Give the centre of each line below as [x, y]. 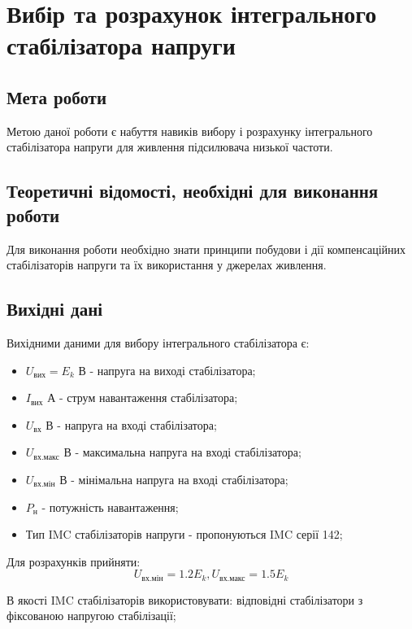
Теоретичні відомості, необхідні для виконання [193, 191]
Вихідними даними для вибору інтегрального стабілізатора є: [158, 342]
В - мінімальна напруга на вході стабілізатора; [174, 479]
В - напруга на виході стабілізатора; [167, 370]
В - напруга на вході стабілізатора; [131, 424]
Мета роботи [57, 96]
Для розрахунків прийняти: [74, 561]
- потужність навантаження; [110, 507]
